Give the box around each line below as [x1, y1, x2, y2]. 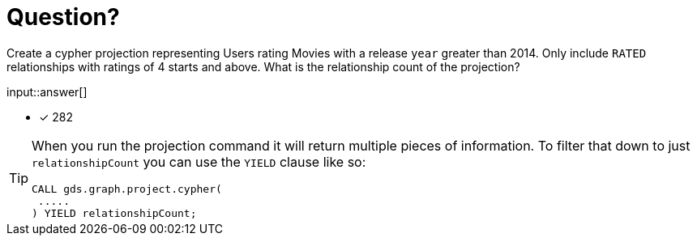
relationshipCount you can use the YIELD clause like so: [32, 153, 366, 170]
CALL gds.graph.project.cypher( [32, 182, 222, 195]
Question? [6, 3, 120, 31]
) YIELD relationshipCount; [32, 206, 197, 219]
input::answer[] [6, 84, 88, 99]
